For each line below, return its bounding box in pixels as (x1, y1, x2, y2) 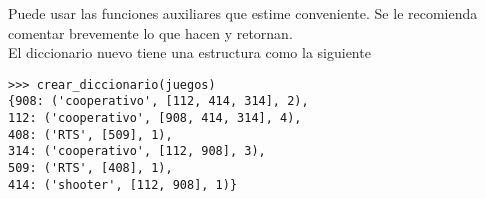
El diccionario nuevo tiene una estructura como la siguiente (8, 42, 371, 63)
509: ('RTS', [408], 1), (8, 161, 173, 176)
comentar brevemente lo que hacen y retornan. (8, 22, 293, 43)
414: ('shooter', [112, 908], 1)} (8, 177, 238, 192)
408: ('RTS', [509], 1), (8, 127, 173, 142)
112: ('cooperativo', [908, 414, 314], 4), (8, 111, 302, 126)
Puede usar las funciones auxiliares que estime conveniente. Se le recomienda (8, 3, 478, 23)
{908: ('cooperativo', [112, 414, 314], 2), (8, 94, 309, 109)
